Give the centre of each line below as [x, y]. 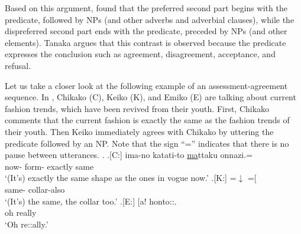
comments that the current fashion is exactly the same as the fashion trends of [147, 120]
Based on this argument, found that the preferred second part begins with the [146, 8]
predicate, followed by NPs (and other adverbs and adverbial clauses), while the [150, 19]
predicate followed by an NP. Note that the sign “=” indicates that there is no [147, 143]
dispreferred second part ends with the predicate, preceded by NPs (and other [146, 31]
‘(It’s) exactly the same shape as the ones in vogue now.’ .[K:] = [121, 178]
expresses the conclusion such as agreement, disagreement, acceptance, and [140, 54]
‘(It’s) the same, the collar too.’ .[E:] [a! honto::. [91, 201]
